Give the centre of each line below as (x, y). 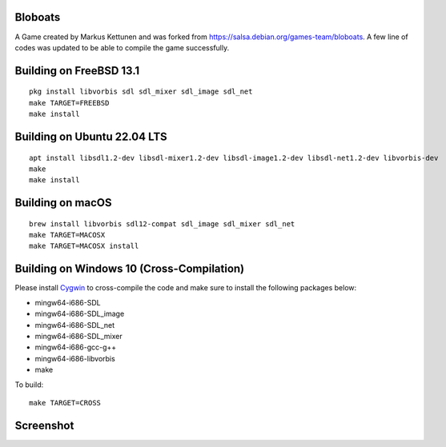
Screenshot (44, 425)
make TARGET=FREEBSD (69, 103)
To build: (29, 385)
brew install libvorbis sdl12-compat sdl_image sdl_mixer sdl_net (162, 223)
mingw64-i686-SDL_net (75, 325)
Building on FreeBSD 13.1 (77, 71)
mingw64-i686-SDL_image (80, 314)
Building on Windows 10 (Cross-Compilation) (130, 269)
